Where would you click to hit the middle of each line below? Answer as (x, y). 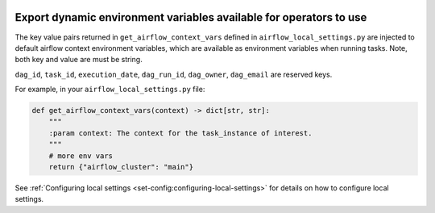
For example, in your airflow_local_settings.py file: (110, 90)
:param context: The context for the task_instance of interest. (180, 133)
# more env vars (81, 156)
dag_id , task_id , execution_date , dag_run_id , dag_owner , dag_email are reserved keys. (174, 74)
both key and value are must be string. (79, 60)
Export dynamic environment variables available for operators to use (191, 17)
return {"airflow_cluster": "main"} (121, 167)
